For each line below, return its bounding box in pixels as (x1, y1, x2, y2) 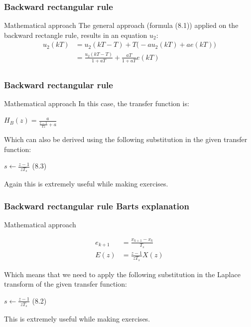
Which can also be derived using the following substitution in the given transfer (4, 134, 248, 144)
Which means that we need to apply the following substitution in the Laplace (4, 269, 241, 279)
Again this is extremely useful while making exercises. (4, 178, 168, 189)
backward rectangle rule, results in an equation (4, 29, 147, 40)
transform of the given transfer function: (4, 279, 127, 289)
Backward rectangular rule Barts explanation (4, 199, 189, 212)
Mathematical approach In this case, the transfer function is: (4, 98, 189, 108)
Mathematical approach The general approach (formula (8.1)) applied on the (4, 20, 239, 30)
